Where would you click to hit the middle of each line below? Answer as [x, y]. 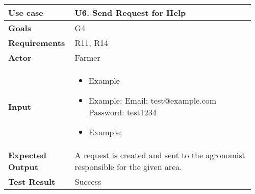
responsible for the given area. [128, 167]
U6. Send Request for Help [130, 13]
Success [88, 181]
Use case [26, 13]
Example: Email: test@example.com [152, 100]
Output [23, 167]
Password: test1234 [122, 112]
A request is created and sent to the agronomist [160, 155]
